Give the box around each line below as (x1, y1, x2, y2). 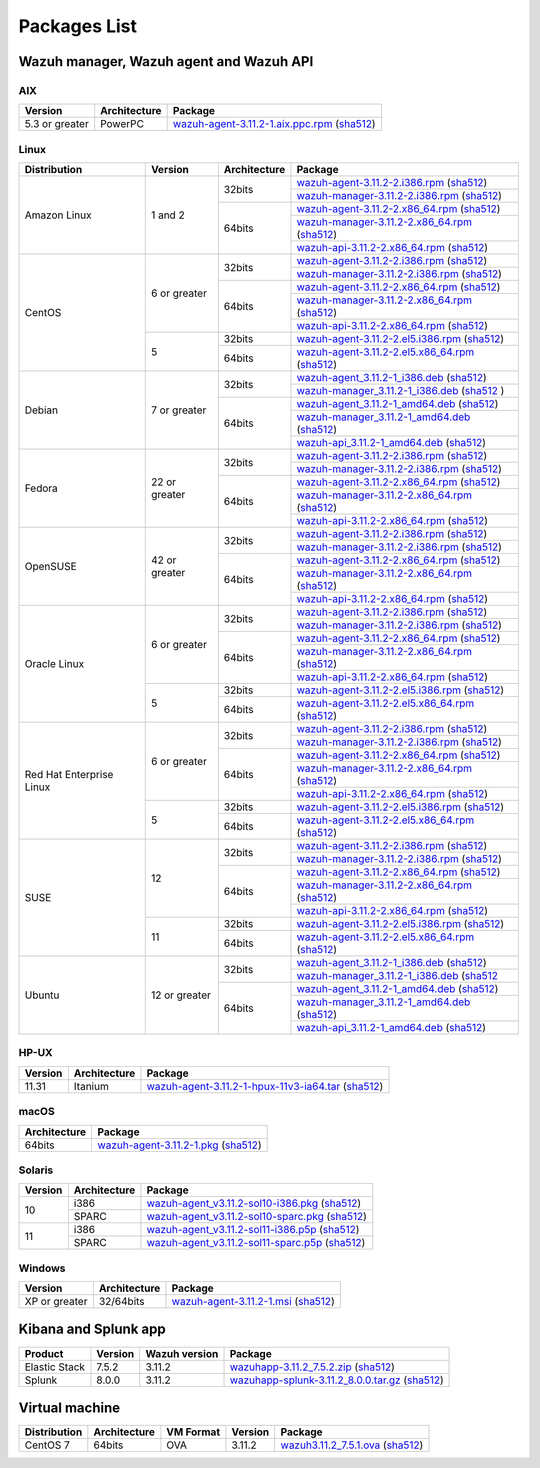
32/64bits (98, 1295, 145, 1309)
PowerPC (100, 117, 145, 131)
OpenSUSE (24, 560, 77, 574)
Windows (18, 1261, 66, 1275)
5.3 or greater (24, 117, 89, 131)
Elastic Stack (24, 1360, 85, 1374)
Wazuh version (145, 1346, 219, 1360)
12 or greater (150, 988, 212, 1002)
